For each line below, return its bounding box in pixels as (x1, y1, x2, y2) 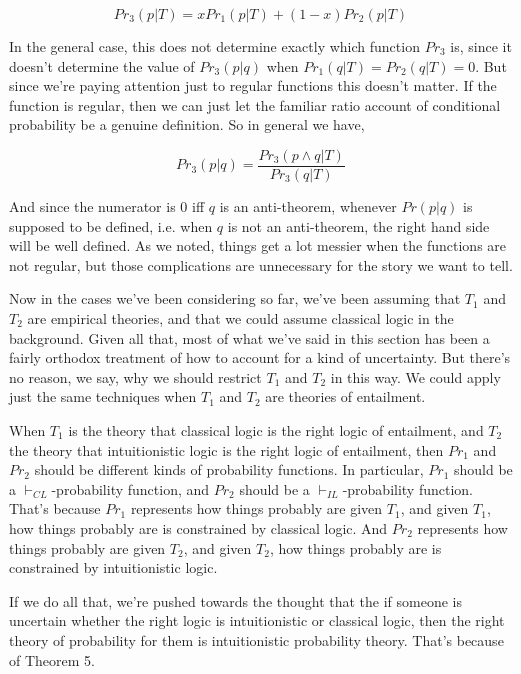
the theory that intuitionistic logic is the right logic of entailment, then (9, 439, 444, 460)
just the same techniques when (9, 386, 197, 407)
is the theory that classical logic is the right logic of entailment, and (68, 419, 484, 440)
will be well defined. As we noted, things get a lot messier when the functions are (9, 235, 507, 256)
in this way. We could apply (330, 366, 501, 387)
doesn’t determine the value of (9, 55, 195, 76)
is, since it (450, 36, 512, 56)
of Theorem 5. (9, 649, 95, 670)
